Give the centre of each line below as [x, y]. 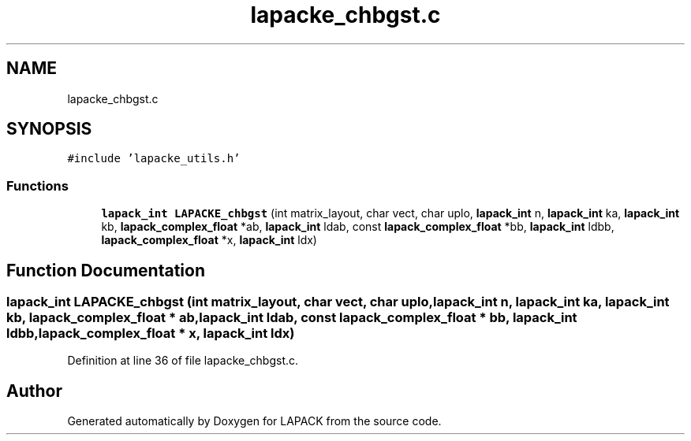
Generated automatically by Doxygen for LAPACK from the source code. [254, 421]
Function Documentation [106, 270]
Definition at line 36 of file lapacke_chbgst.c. [183, 361]
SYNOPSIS [49, 129]
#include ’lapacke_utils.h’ [154, 159]
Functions [37, 185]
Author [34, 391]
